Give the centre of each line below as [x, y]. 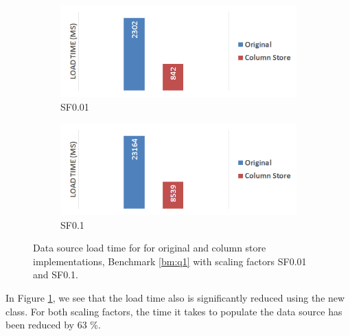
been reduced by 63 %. [53, 325]
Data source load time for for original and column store [150, 248]
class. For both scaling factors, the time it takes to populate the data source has [174, 311]
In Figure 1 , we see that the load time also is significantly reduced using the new [175, 298]
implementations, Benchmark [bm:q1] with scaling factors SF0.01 [170, 261]
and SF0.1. [56, 275]
